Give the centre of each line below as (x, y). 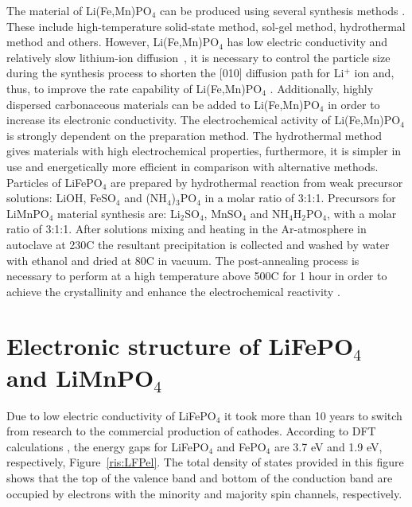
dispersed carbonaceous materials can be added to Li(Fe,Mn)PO (163, 104)
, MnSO (223, 213)
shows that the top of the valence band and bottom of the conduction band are (200, 477)
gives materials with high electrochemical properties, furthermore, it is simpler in (204, 151)
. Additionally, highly (322, 88)
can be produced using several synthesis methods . (283, 10)
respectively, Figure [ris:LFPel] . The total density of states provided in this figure (205, 462)
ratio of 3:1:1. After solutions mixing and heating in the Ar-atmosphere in (187, 229)
